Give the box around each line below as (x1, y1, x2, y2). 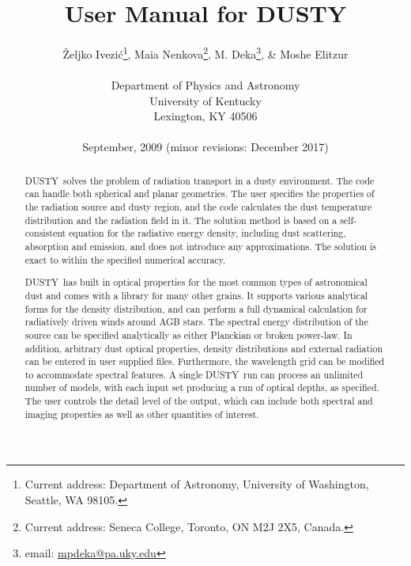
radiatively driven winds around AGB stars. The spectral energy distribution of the (25, 315, 368, 329)
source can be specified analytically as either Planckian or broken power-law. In (25, 328, 353, 341)
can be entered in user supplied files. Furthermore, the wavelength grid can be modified (25, 355, 385, 368)
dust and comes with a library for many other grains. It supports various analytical (25, 288, 368, 302)
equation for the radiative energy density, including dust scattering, (69, 226, 346, 240)
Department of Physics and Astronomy (111, 76, 300, 93)
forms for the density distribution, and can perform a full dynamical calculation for (25, 302, 368, 315)
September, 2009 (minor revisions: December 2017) (82, 139, 329, 155)
